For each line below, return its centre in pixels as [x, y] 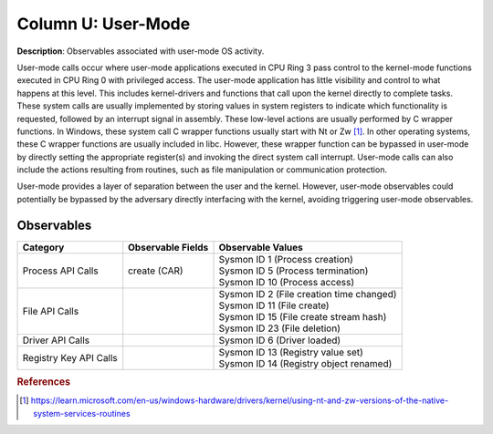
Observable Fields [168, 247]
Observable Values [261, 247]
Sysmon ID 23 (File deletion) [280, 328]
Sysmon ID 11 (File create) [274, 305]
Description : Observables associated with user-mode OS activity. [141, 51]
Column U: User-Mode [104, 24]
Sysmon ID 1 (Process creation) [286, 259]
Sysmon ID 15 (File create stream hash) [303, 316]
